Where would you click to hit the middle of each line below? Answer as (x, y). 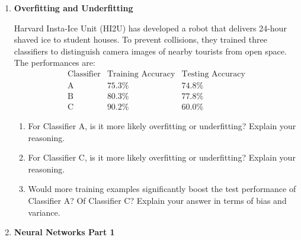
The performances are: (55, 63)
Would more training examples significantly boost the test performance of (162, 189)
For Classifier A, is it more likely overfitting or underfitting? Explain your (162, 126)
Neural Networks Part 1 (64, 232)
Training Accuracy (141, 74)
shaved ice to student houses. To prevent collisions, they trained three (140, 39)
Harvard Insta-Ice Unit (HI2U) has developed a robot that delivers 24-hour (150, 28)
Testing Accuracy (213, 74)
